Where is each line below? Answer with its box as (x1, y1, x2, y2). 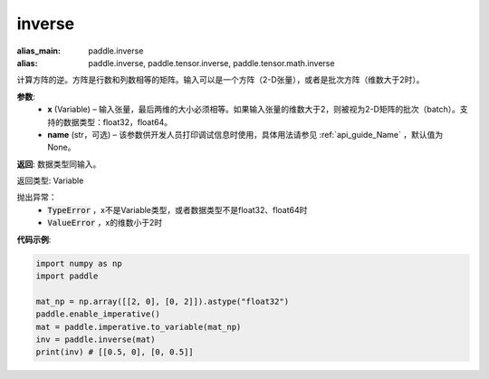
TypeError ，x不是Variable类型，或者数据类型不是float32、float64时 (47, 204, 308, 215)
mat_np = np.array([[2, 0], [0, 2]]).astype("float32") (35, 296, 290, 306)
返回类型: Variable (16, 175, 84, 186)
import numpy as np (35, 258, 122, 268)
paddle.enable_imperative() (35, 309, 160, 319)
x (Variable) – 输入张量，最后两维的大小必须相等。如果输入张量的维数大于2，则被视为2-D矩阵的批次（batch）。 (47, 104, 461, 115)
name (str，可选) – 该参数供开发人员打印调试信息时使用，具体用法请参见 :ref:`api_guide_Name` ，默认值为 (47, 129, 444, 140)
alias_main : (16, 45, 61, 56)
